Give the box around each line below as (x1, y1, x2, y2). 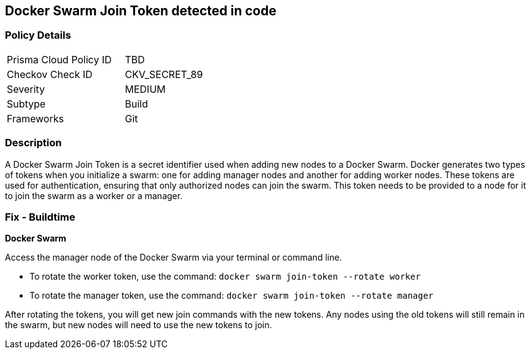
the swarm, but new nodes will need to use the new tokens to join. (5, 320, 273, 331)
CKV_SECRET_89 (125, 68, 203, 81)
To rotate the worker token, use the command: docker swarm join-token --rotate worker (29, 271, 421, 282)
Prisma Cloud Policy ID (7, 53, 112, 66)
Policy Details (5, 29, 71, 42)
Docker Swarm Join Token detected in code (5, 3, 277, 18)
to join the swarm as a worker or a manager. (5, 190, 183, 201)
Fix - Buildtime (5, 210, 76, 223)
